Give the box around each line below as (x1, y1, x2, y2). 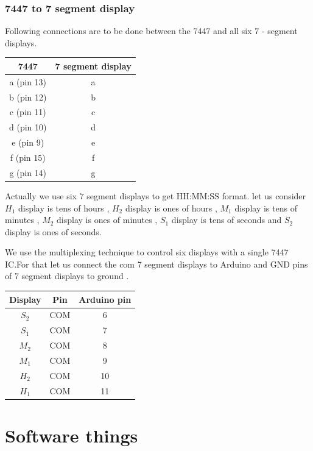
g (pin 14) (9, 166, 47, 179)
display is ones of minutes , (57, 213, 158, 226)
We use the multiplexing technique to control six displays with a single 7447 (5, 246, 289, 258)
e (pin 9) (12, 136, 44, 149)
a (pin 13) (9, 75, 47, 88)
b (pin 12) (9, 90, 47, 103)
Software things (5, 422, 138, 447)
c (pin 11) (9, 105, 46, 118)
